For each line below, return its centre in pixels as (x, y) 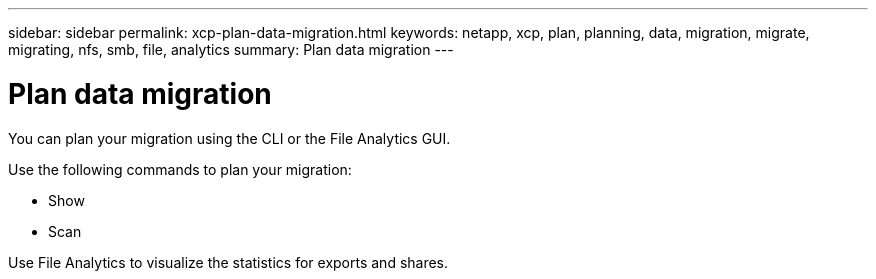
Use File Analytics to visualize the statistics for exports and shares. (228, 262)
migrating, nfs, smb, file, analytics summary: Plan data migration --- (231, 49)
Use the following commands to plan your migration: (180, 169)
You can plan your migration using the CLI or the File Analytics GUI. (229, 138)
